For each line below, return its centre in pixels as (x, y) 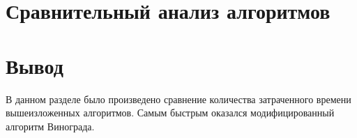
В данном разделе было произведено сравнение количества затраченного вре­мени (178, 99)
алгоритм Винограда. (50, 126)
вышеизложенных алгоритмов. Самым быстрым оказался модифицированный (170, 113)
